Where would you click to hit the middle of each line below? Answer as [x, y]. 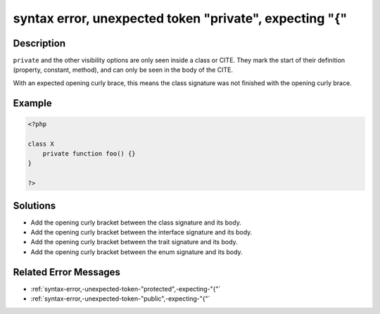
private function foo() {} [89, 154]
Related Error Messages [67, 272]
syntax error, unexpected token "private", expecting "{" [180, 18]
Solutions [34, 205]
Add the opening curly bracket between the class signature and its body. [136, 222]
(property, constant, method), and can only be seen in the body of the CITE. [123, 70]
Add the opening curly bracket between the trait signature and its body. [134, 242]
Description [39, 43]
